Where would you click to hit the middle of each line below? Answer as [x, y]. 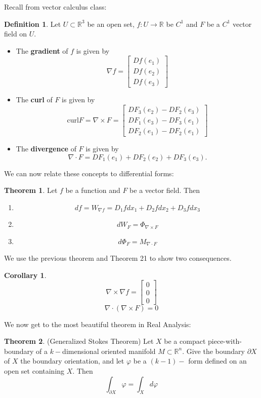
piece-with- [225, 341]
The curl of [34, 99]
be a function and [93, 190]
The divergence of [46, 149]
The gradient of [42, 50]
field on [16, 34]
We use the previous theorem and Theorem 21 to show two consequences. [118, 258]
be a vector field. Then [165, 190]
